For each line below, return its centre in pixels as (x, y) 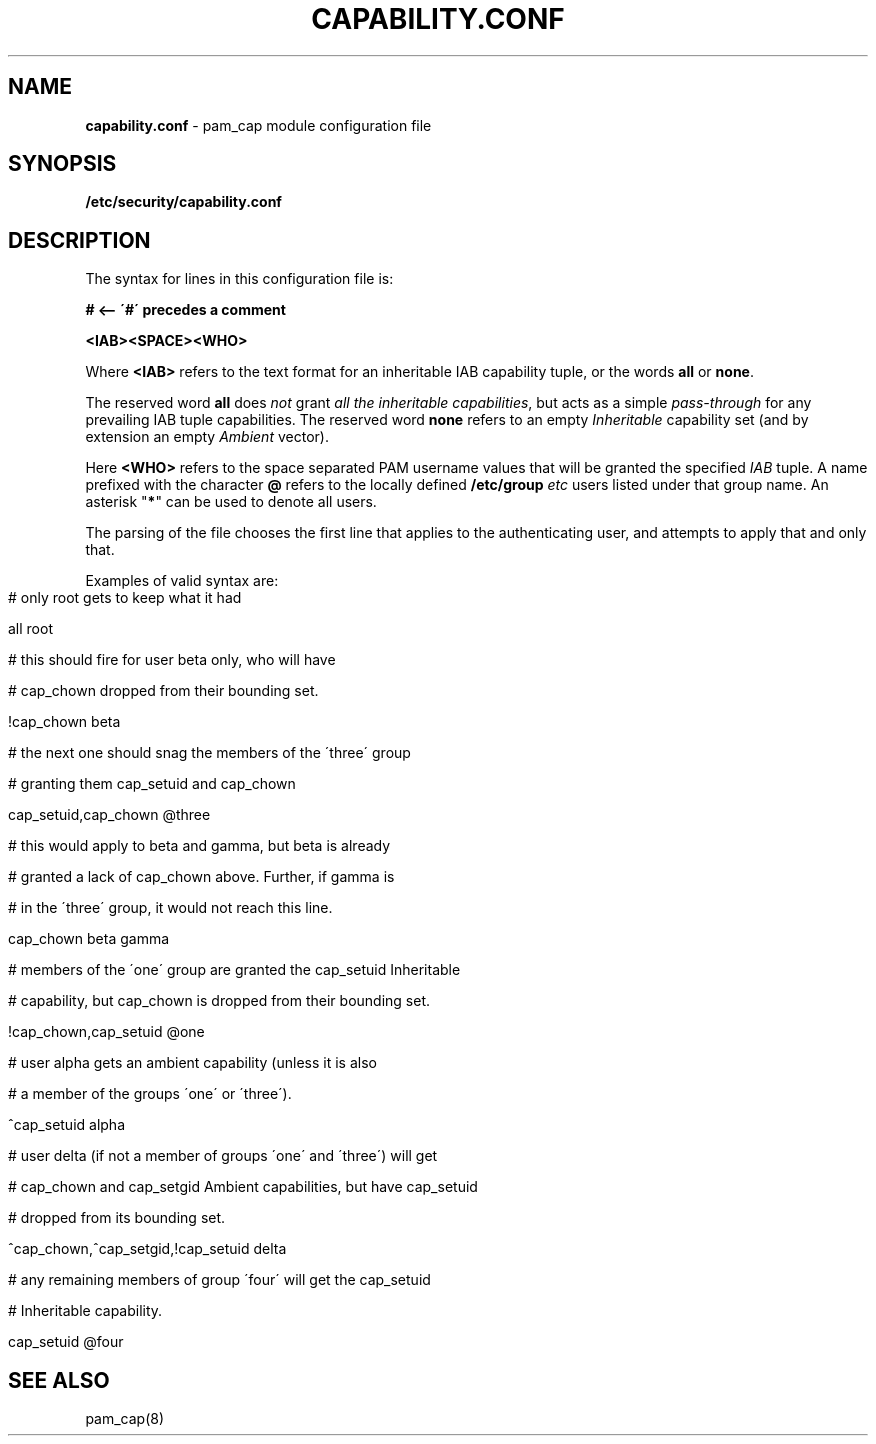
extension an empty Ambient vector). (207, 437)
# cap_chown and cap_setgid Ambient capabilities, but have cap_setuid (243, 1187)
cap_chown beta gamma (89, 939)
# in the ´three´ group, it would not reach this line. (170, 908)
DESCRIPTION (79, 240)
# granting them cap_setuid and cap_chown (152, 784)
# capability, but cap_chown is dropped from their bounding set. (219, 1001)
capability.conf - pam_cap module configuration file (258, 125)
